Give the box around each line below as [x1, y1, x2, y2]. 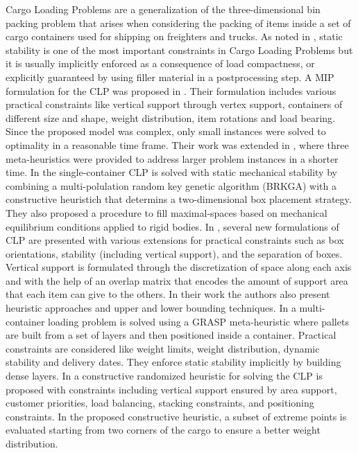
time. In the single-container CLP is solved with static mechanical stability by [6, 165, 337, 179]
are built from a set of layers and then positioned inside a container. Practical [6, 328, 336, 342]
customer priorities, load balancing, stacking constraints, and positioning [6, 396, 314, 410]
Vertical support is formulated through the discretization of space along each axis [6, 260, 352, 274]
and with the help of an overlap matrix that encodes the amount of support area [6, 273, 348, 287]
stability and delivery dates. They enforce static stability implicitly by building [6, 355, 341, 369]
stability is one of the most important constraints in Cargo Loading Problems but [6, 42, 353, 57]
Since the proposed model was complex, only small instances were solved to [6, 124, 326, 139]
